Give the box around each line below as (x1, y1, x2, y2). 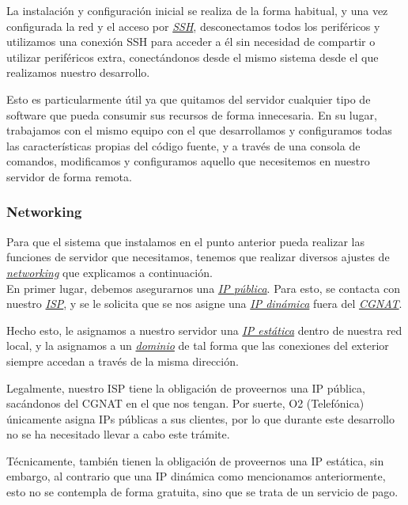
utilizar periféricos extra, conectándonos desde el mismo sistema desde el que (6, 48, 379, 65)
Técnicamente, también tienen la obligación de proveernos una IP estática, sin (6, 452, 384, 469)
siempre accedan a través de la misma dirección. (6, 352, 239, 369)
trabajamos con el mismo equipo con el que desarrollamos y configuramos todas (6, 122, 392, 139)
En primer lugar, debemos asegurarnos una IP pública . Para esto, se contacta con (6, 279, 400, 296)
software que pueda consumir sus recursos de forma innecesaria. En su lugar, (6, 106, 377, 123)
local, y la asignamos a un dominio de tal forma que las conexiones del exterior (6, 337, 389, 354)
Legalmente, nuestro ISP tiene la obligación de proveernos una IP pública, (6, 379, 365, 396)
